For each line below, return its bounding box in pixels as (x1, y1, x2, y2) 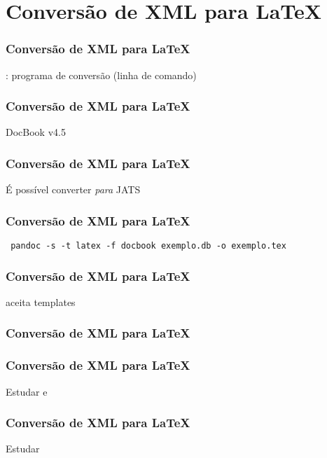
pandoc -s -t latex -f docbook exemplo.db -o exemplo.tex (11, 241, 286, 251)
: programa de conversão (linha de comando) (6, 67, 197, 82)
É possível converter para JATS (6, 182, 141, 197)
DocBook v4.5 (6, 125, 66, 139)
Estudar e (6, 384, 48, 398)
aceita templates (6, 294, 76, 309)
